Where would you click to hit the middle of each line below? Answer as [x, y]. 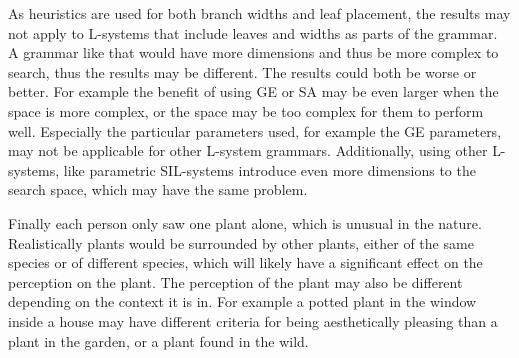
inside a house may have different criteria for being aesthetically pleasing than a [253, 320]
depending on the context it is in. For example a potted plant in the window [242, 301]
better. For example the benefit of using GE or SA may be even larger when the [253, 91]
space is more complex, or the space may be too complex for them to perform [246, 110]
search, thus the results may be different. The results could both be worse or [242, 71]
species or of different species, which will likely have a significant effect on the [245, 262]
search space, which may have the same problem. [158, 189]
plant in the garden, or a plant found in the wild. [158, 340]
